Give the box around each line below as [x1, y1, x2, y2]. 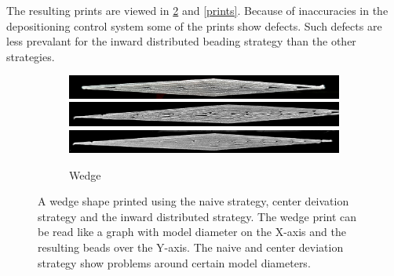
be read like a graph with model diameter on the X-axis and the [38, 223, 346, 240]
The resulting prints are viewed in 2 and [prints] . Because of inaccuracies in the [6, 2, 389, 18]
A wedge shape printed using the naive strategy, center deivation [38, 193, 349, 209]
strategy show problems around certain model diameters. [38, 254, 311, 271]
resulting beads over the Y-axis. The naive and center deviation [38, 238, 344, 255]
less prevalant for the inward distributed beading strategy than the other [6, 33, 356, 49]
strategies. [6, 48, 55, 64]
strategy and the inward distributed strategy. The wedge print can [38, 208, 357, 224]
